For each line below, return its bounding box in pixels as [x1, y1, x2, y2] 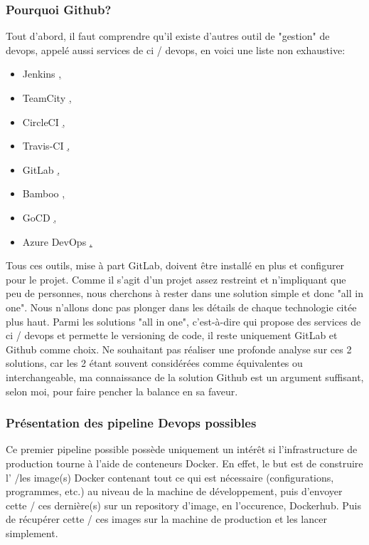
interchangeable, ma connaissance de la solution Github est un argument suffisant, [6, 369, 364, 384]
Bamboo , [22, 186, 65, 201]
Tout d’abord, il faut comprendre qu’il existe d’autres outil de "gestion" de [6, 28, 330, 43]
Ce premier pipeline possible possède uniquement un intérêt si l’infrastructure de [6, 442, 358, 457]
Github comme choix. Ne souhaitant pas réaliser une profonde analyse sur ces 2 [6, 341, 352, 356]
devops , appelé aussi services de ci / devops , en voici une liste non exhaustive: [6, 42, 346, 57]
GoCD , [22, 209, 57, 224]
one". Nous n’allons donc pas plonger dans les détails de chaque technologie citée [6, 299, 357, 314]
